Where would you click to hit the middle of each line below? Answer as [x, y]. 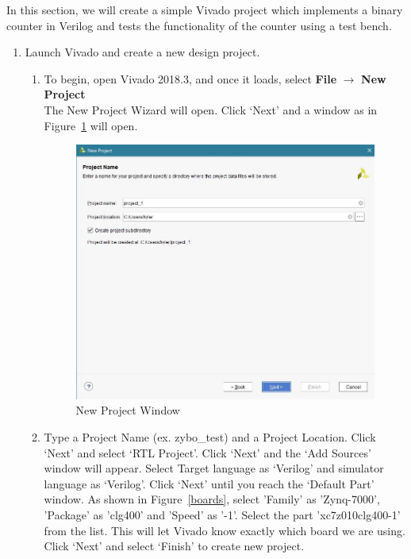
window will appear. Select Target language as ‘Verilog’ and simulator [214, 468]
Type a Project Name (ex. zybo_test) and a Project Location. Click [210, 436]
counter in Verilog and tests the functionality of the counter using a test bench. [199, 25]
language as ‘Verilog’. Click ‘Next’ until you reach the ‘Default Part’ [209, 483]
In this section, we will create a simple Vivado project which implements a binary [205, 10]
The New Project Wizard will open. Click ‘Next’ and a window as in [211, 109]
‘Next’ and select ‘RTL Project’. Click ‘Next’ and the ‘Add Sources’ [207, 452]
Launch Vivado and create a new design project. [142, 52]
